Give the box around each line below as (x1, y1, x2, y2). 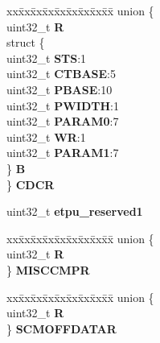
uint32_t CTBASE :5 (6, 65, 117, 82)
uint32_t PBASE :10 (6, 81, 113, 97)
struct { (6, 34, 45, 51)
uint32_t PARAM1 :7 (6, 144, 119, 161)
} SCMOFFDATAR (6, 320, 117, 337)
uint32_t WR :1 (6, 128, 86, 145)
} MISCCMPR (6, 261, 90, 278)
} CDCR (6, 176, 55, 192)
